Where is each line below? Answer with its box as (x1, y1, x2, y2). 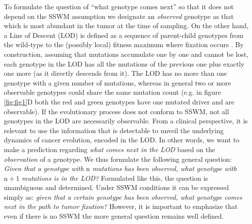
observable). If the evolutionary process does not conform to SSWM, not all (4, 106, 229, 116)
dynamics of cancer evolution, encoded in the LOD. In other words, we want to (4, 135, 239, 145)
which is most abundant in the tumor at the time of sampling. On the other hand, (4, 20, 249, 31)
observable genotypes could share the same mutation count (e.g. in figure (4, 87, 221, 97)
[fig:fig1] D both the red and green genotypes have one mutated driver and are (4, 96, 235, 106)
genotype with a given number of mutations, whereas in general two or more (4, 77, 231, 87)
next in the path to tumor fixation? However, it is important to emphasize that (4, 201, 238, 211)
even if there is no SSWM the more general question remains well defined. (4, 211, 224, 221)
